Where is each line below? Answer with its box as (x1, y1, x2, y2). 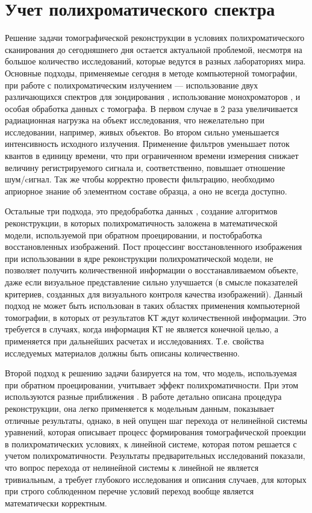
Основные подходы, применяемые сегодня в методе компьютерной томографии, (5, 66, 298, 79)
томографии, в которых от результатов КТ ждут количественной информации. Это (5, 311, 307, 323)
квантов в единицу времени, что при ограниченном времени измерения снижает (5, 149, 299, 162)
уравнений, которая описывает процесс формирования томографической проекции (5, 426, 306, 438)
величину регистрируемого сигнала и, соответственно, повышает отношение (5, 161, 285, 173)
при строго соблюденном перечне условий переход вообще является (5, 485, 254, 497)
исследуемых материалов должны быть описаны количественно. (5, 346, 240, 359)
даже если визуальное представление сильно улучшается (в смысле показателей (5, 276, 298, 288)
